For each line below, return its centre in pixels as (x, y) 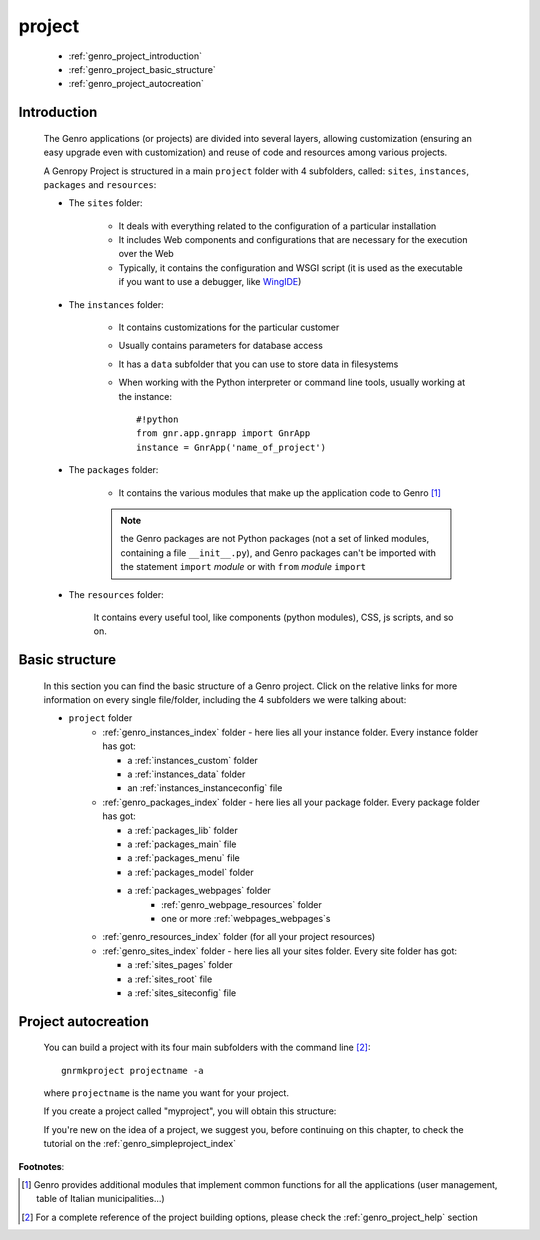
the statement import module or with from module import (243, 567)
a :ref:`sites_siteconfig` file (182, 992)
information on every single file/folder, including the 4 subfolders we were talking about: (225, 700)
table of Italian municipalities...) (100, 1199)
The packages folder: (113, 470)
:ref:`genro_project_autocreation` (136, 84)
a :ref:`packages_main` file (182, 844)
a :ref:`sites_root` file (170, 979)
